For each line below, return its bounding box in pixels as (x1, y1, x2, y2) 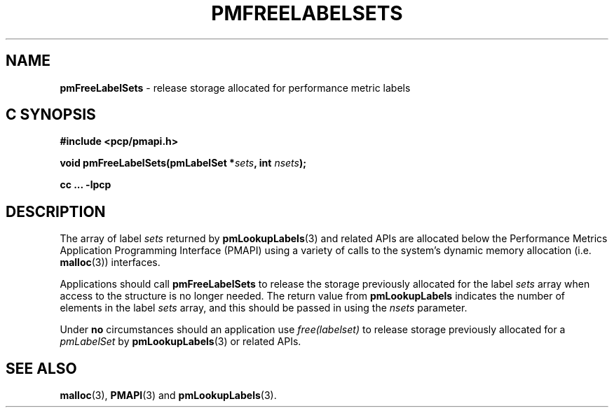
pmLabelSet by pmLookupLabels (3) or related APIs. (60, 335, 301, 348)
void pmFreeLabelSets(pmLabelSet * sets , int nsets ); (60, 157, 307, 169)
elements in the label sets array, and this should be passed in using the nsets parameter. (60, 302, 468, 314)
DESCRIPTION (6, 202, 106, 220)
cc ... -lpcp (60, 178, 111, 191)
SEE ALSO (6, 359, 77, 377)
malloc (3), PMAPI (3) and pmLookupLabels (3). (60, 389, 277, 402)
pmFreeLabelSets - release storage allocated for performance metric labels (60, 81, 411, 94)
